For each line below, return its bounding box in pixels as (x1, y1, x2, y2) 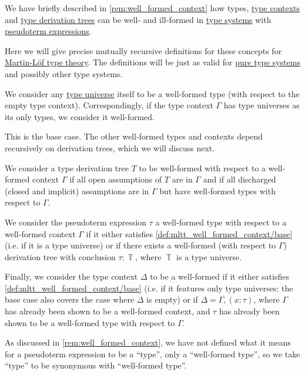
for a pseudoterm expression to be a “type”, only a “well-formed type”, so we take (5, 347, 300, 360)
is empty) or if (146, 293, 198, 306)
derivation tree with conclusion (5, 250, 116, 263)
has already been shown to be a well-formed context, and (5, 305, 210, 317)
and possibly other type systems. (5, 67, 123, 79)
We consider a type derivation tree (5, 161, 129, 174)
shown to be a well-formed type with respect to (5, 316, 175, 328)
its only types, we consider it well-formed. (5, 110, 155, 122)
